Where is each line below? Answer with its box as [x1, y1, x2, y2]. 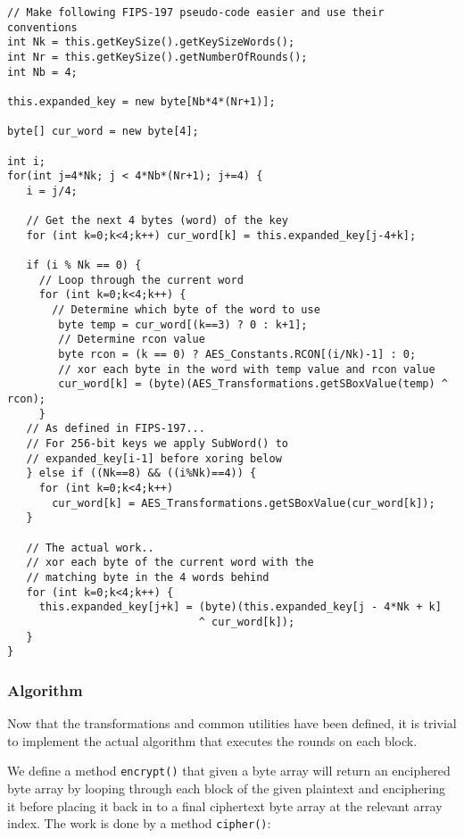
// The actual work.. [26, 541, 154, 554]
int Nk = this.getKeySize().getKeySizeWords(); [7, 36, 295, 49]
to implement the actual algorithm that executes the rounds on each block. [7, 731, 418, 750]
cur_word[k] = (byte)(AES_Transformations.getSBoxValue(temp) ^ [58, 378, 448, 391]
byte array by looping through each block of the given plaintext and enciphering [7, 778, 445, 797]
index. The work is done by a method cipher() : [7, 814, 271, 833]
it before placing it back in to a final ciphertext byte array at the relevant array [7, 796, 443, 815]
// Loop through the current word [38, 273, 244, 286]
